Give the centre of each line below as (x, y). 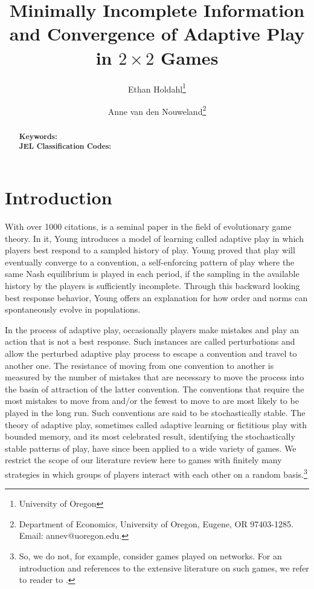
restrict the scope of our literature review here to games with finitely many (143, 460)
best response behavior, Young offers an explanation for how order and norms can (156, 297)
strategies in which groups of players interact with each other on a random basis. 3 (156, 473)
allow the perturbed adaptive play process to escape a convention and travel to (151, 353)
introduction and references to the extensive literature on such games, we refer (164, 568)
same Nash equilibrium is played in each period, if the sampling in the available (152, 274)
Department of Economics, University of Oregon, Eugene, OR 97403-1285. (156, 523)
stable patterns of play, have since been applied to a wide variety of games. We (151, 448)
